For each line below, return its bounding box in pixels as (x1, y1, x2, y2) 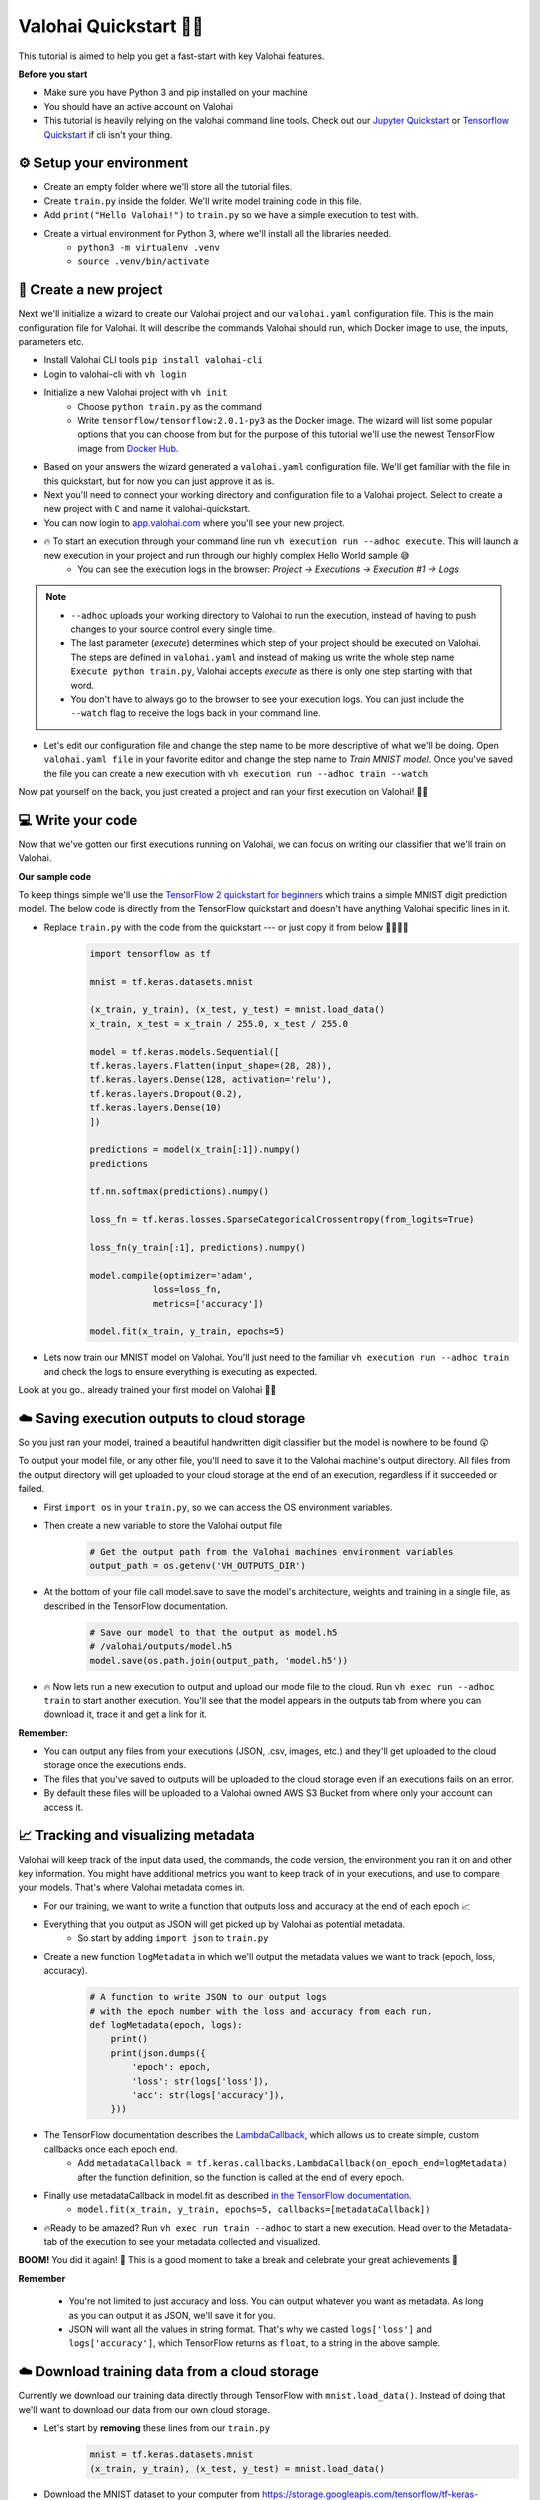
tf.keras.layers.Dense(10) (89, 1102, 222, 1114)
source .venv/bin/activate (77, 256, 210, 267)
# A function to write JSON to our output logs (89, 1991, 327, 2003)
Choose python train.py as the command (77, 400, 262, 412)
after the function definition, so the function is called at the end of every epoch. (77, 2171, 405, 2183)
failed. (18, 1483, 45, 1495)
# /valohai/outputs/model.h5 (89, 1641, 233, 1652)
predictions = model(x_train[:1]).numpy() (89, 1144, 301, 1155)
